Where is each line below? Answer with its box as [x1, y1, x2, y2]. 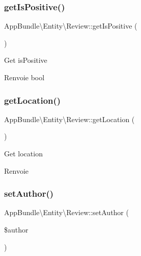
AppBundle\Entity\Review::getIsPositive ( [4, 20, 137, 31]
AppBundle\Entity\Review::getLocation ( [4, 113, 135, 124]
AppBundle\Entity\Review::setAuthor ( [4, 207, 129, 218]
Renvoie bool [4, 72, 45, 82]
